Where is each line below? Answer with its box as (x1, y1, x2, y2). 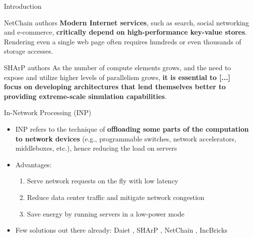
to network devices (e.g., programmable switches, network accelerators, (15, 133, 236, 143)
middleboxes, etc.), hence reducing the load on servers (15, 143, 177, 153)
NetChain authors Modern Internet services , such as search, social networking (4, 17, 249, 27)
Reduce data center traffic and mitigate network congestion (27, 192, 205, 202)
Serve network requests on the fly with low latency (27, 176, 179, 186)
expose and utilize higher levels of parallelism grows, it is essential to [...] (4, 72, 231, 82)
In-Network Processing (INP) (4, 107, 91, 118)
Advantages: (15, 159, 52, 169)
